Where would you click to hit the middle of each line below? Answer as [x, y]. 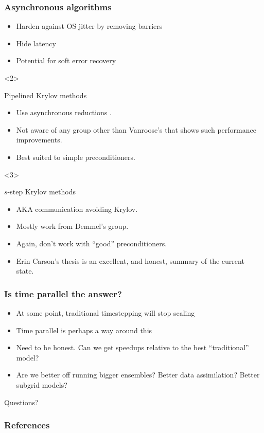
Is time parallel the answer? [63, 293]
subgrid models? [42, 384]
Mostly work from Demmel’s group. [72, 226]
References [27, 425]
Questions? [21, 402]
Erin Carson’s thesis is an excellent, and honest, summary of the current [130, 260]
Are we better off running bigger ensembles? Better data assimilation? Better [138, 375]
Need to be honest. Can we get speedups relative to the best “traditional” [133, 347]
